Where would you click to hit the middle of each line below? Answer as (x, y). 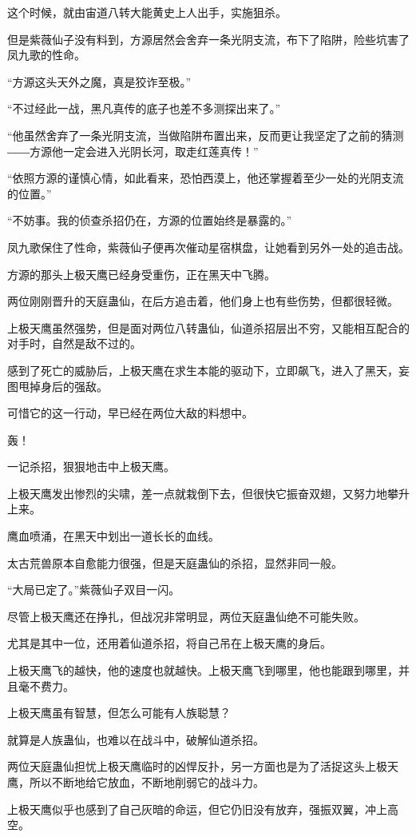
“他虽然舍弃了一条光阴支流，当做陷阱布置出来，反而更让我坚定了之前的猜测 (206, 135)
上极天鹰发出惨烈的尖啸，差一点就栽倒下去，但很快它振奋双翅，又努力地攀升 (208, 493)
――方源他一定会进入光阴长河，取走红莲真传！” (133, 151)
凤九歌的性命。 (46, 55)
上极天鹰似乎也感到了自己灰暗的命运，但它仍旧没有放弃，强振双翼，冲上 (197, 809)
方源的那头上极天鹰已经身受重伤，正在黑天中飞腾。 (141, 274)
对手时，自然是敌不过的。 (74, 343)
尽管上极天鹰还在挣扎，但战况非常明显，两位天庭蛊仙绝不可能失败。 (186, 616)
